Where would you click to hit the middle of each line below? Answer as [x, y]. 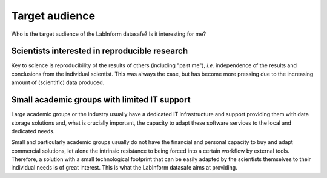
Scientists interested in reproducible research [99, 51]
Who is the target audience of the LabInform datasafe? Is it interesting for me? [109, 34]
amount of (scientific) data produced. [58, 82]
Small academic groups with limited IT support [101, 100]
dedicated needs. [33, 131]
